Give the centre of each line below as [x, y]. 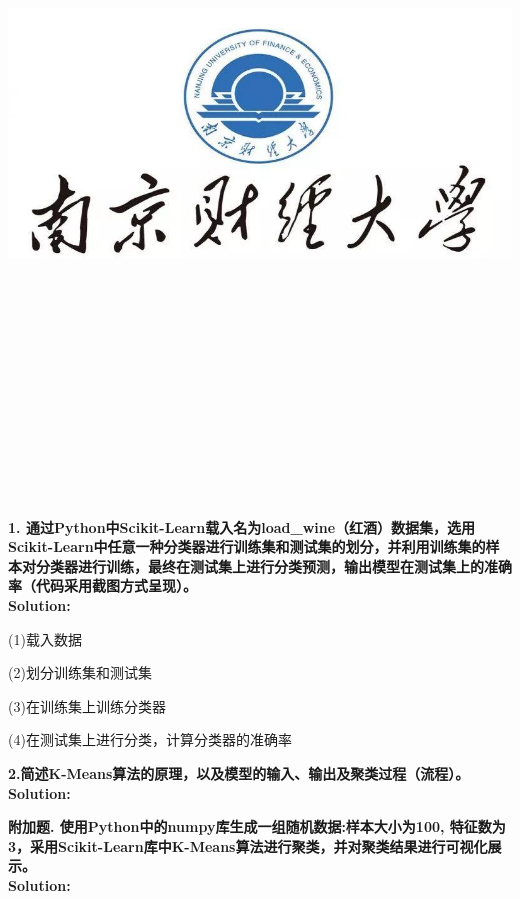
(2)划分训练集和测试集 [80, 672]
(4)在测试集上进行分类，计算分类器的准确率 [150, 739]
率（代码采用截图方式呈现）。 [102, 585]
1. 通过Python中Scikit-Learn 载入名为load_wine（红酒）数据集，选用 [242, 526]
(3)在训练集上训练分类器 [87, 705]
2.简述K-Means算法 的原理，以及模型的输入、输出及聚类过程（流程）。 [239, 772]
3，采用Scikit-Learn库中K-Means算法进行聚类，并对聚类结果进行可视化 [248, 845]
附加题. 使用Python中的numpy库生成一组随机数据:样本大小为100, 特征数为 [257, 826]
